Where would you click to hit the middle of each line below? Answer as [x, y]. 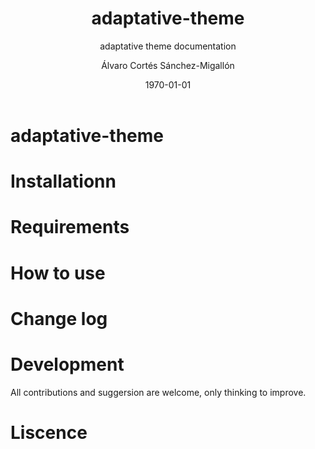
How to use [58, 273]
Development [67, 364]
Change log [59, 318]
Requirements [70, 227]
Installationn [63, 181]
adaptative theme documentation [168, 46]
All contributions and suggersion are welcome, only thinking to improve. [158, 392]
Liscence [49, 432]
